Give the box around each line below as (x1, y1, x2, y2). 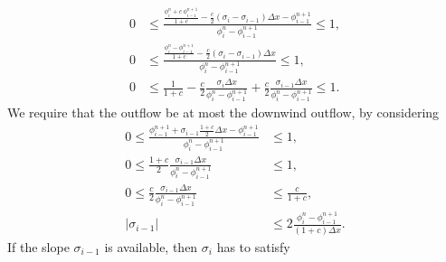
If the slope (7, 237, 70, 256)
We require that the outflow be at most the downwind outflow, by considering (7, 103, 440, 122)
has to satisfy (216, 237, 290, 256)
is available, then (104, 237, 198, 256)
